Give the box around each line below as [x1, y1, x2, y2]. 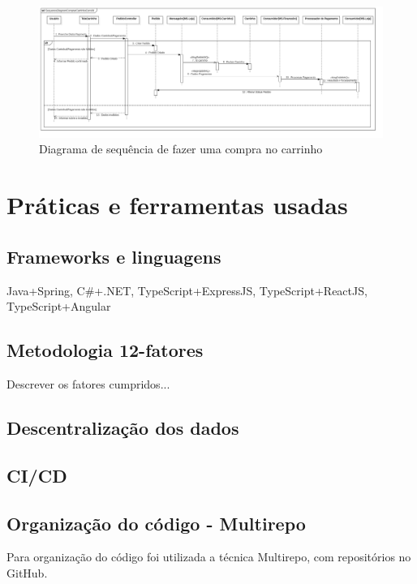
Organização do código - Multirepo [6, 510, 306, 535]
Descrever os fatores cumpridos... [6, 376, 170, 393]
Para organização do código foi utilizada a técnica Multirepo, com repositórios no [6, 548, 411, 565]
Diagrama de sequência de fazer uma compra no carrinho [39, 140, 323, 157]
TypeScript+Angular [6, 298, 111, 315]
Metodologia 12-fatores [6, 337, 204, 363]
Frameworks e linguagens [6, 243, 221, 268]
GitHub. [6, 565, 48, 581]
